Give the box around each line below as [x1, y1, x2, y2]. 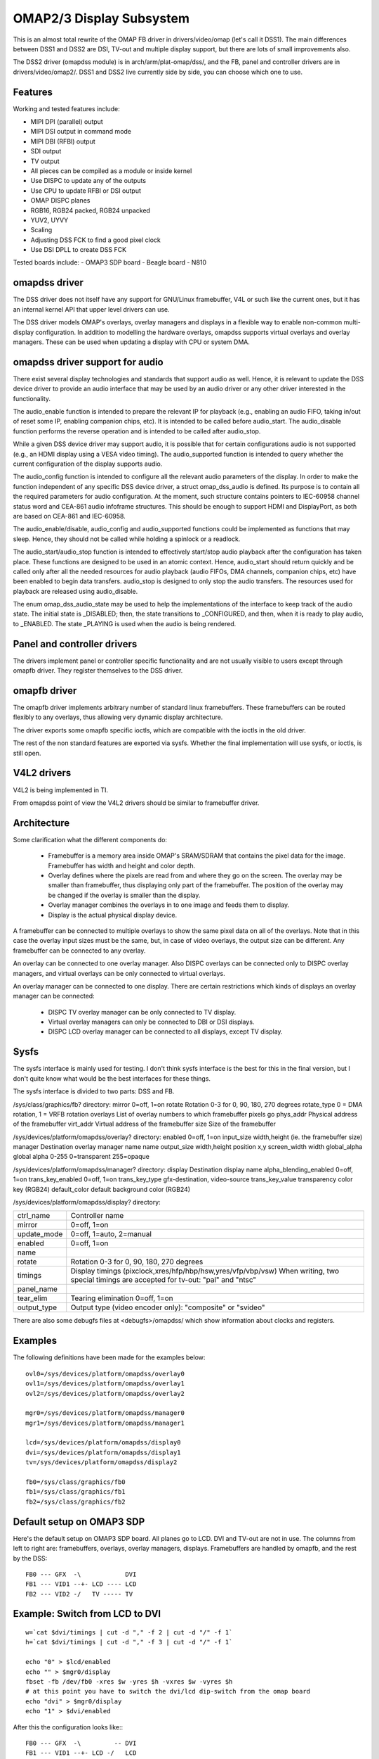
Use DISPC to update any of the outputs [30, 177, 147, 185]
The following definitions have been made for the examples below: [13, 1353, 206, 1361]
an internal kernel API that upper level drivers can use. [13, 305, 170, 313]
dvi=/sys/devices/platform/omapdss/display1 [25, 1448, 182, 1456]
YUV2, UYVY [30, 215, 69, 224]
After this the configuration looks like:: [13, 1722, 124, 1731]
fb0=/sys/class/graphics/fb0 [25, 1478, 126, 1486]
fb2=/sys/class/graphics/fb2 [25, 1497, 126, 1506]
